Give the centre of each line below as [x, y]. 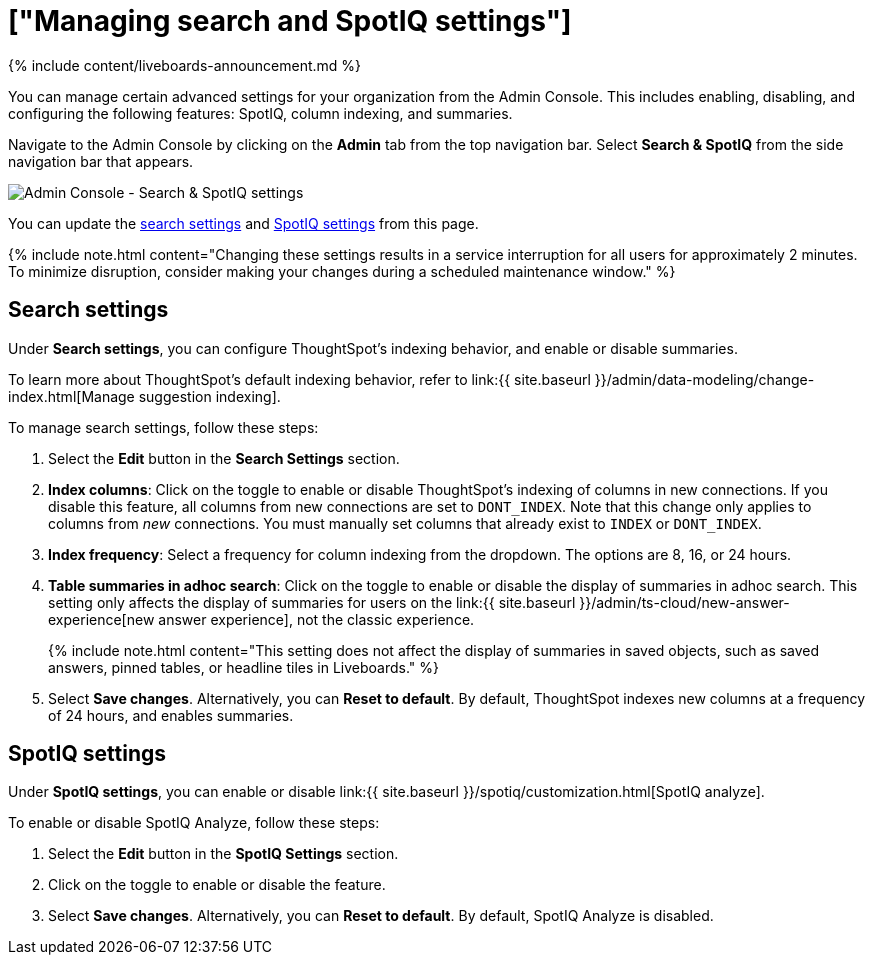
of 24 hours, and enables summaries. [171, 715]
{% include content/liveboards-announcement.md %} [185, 65]
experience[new [101, 619]
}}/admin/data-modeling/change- [704, 379]
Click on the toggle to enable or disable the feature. [217, 885]
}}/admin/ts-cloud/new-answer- [684, 602]
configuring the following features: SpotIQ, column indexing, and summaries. [260, 113]
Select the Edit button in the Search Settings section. [224, 458]
